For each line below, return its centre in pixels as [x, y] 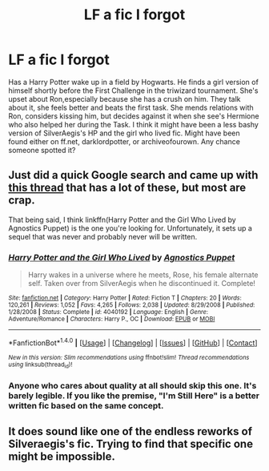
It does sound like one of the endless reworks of [130, 431]
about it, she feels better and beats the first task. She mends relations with [131, 107]
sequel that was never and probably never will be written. [103, 236]
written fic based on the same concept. [86, 405]
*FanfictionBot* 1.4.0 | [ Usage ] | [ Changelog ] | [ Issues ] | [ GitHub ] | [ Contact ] [133, 342]
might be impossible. [62, 457]
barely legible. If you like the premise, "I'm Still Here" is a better [134, 396]
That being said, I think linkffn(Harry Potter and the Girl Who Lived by [122, 219]
